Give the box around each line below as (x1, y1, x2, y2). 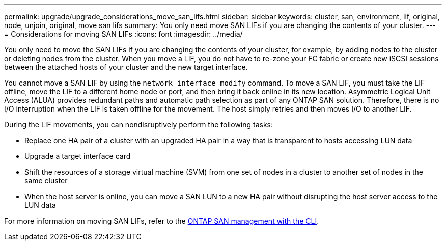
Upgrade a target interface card (24, 152, 131, 160)
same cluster (24, 176, 68, 185)
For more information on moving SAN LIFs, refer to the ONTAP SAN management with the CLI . (4, 216, 319, 225)
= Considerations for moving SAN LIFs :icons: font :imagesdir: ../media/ (4, 30, 243, 38)
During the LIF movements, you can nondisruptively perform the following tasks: (4, 120, 273, 129)
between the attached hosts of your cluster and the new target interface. (4, 63, 248, 71)
